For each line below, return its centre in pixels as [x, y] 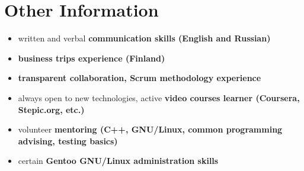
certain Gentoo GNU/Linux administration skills [118, 161]
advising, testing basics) [68, 141]
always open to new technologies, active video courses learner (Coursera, [159, 97]
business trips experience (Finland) [92, 58]
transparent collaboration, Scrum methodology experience [140, 78]
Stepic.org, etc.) [51, 109]
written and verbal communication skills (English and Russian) [144, 38]
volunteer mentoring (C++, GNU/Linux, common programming [150, 129]
